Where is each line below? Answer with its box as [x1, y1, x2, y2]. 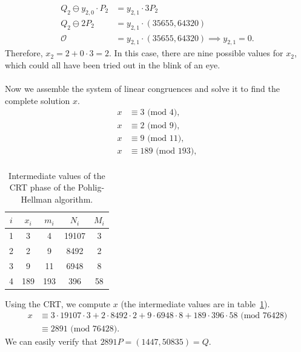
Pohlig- [78, 181, 105, 194]
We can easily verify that [5, 334, 98, 347]
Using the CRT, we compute [5, 297, 111, 310]
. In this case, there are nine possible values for [109, 47, 283, 59]
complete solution [5, 94, 70, 106]
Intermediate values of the [8, 169, 105, 181]
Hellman [21, 192, 52, 205]
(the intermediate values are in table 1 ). [121, 297, 270, 310]
